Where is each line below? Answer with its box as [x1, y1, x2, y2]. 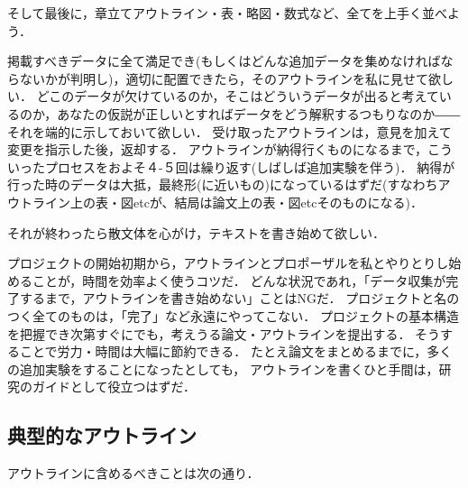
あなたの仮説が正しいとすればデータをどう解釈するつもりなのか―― [57, 104, 461, 123]
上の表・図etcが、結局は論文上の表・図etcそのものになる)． [69, 192, 423, 211]
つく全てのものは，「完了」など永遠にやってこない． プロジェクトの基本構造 [7, 306, 459, 325]
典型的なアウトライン [7, 421, 197, 449]
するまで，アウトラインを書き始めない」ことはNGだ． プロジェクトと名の [19, 289, 460, 308]
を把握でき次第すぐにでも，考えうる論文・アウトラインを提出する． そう [7, 324, 441, 343]
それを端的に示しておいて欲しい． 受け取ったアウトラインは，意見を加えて [7, 122, 452, 141]
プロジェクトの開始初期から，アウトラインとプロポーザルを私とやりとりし [7, 253, 449, 272]
